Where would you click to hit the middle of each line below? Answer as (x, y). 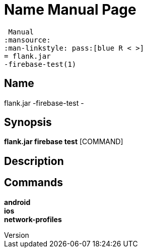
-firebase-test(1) (40, 64)
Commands (34, 183)
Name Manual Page (70, 10)
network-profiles (33, 219)
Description (34, 161)
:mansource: (27, 40)
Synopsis (28, 122)
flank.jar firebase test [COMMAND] (64, 142)
